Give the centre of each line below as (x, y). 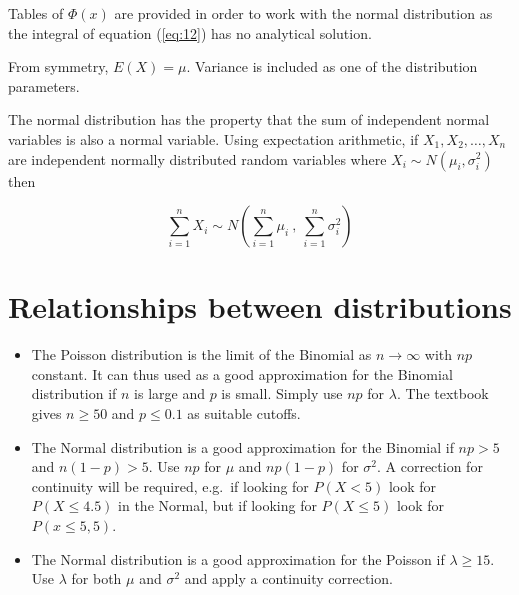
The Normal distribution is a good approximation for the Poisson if (238, 558)
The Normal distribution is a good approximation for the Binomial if (242, 446)
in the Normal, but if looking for (217, 505)
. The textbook (442, 393)
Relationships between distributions (260, 306)
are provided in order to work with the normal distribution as (303, 13)
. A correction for (430, 466)
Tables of (36, 13)
